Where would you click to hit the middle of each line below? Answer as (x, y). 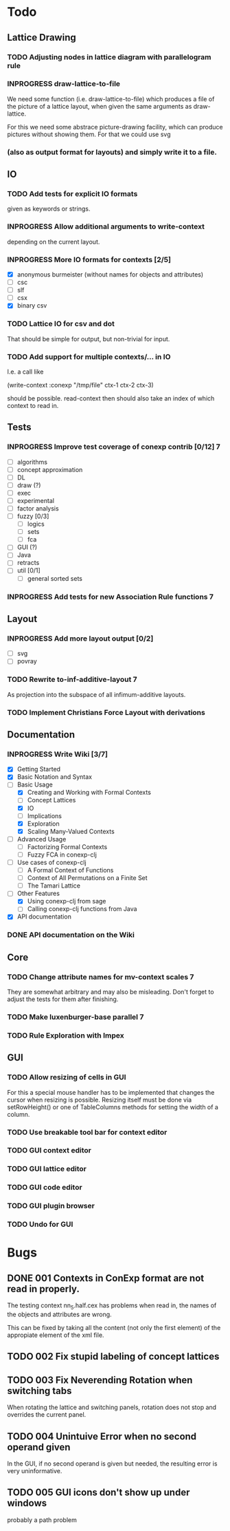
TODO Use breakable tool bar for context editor (87, 1132)
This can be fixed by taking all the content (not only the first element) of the (114, 1327)
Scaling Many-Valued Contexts (71, 831)
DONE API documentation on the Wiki (71, 935)
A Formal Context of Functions (70, 870)
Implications (44, 815)
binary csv (32, 306)
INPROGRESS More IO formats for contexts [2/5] (89, 259)
